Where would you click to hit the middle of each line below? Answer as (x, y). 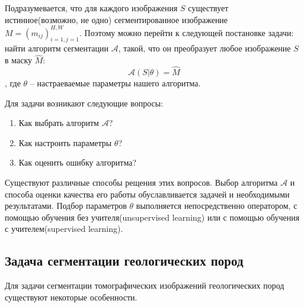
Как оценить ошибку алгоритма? (78, 162)
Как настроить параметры (65, 142)
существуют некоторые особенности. (71, 297)
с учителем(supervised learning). (64, 229)
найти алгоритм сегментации (57, 48)
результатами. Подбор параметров (66, 206)
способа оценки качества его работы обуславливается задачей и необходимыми (147, 194)
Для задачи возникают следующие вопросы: (84, 103)
